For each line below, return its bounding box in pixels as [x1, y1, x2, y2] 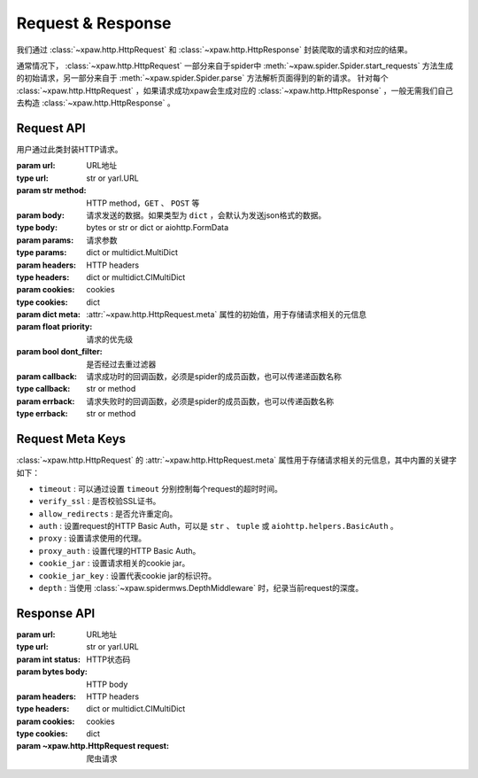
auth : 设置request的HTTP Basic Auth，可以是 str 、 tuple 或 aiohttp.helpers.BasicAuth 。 [38, 521, 398, 532]
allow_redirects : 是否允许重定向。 [38, 508, 178, 518]
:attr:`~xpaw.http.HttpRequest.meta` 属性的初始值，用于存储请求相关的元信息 [86, 309, 367, 320]
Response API [16, 605, 96, 620]
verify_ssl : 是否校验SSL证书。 [38, 496, 161, 507]
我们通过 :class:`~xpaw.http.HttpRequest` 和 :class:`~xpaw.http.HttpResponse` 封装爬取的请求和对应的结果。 [16, 44, 413, 55]
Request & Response [16, 13, 172, 33]
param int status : [16, 654, 81, 665]
